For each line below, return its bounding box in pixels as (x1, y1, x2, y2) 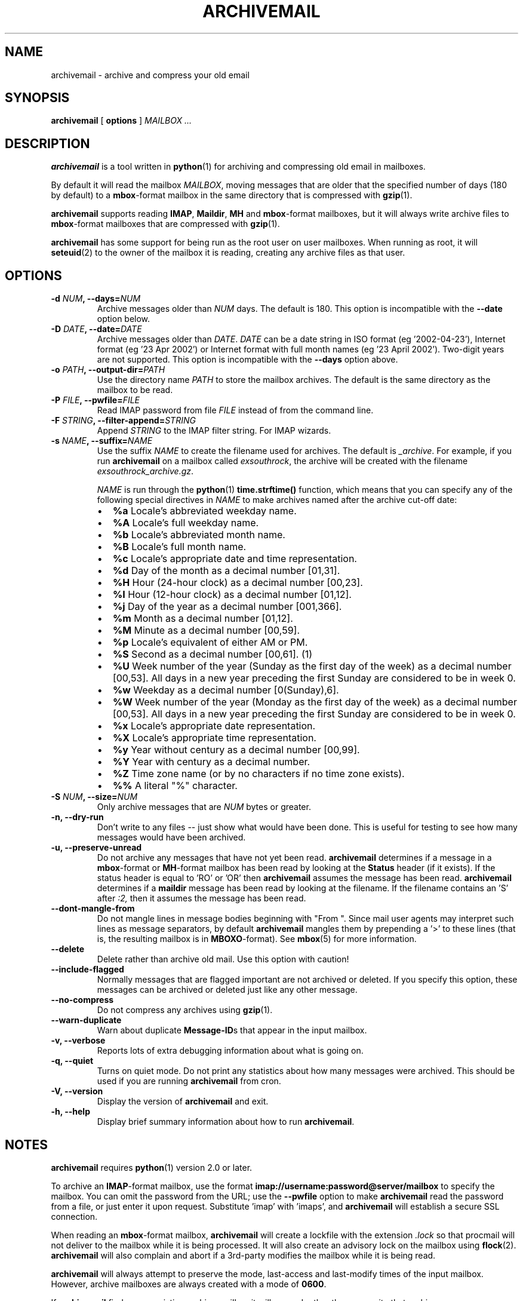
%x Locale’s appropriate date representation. (112, 720, 316, 732)
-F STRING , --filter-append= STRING (51, 415, 196, 426)
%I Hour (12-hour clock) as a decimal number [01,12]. (112, 588, 352, 601)
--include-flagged (51, 964, 124, 975)
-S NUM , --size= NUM (51, 791, 138, 802)
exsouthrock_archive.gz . (97, 466, 194, 477)
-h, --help (51, 1106, 90, 1117)
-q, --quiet (51, 1055, 94, 1066)
